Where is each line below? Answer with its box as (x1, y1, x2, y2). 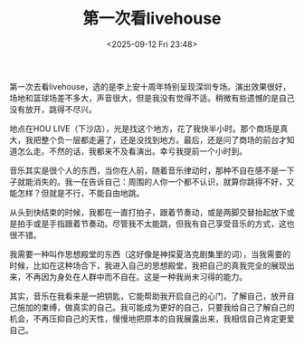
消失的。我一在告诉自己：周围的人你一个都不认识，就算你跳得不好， (33, 176, 287, 186)
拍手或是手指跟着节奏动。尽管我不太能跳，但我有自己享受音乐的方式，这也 (16, 218, 295, 229)
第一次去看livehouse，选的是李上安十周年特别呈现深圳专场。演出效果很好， (9, 81, 291, 91)
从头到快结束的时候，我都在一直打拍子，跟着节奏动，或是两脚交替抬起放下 (9, 206, 287, 217)
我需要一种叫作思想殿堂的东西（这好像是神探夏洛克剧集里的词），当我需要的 (9, 248, 291, 259)
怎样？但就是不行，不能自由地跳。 (16, 187, 145, 198)
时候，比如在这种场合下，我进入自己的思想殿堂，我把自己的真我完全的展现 (9, 260, 287, 271)
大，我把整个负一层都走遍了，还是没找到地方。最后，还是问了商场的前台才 (9, 134, 287, 145)
